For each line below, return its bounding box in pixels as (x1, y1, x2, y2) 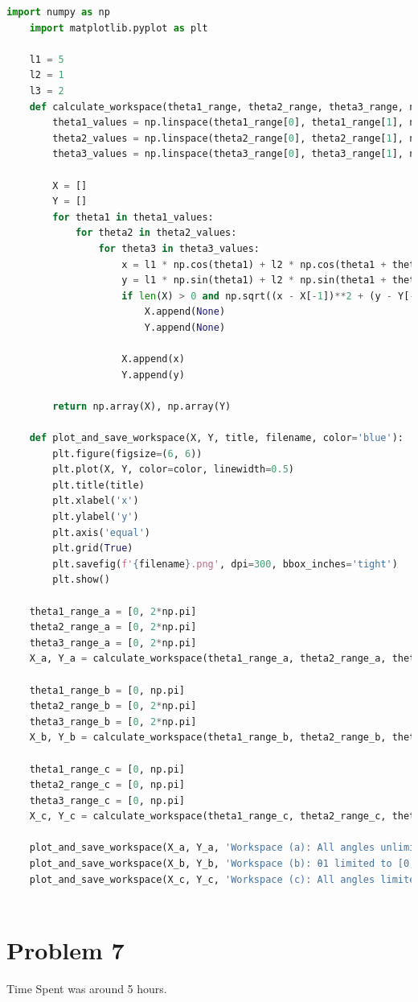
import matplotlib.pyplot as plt (29, 22, 208, 34)
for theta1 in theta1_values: (52, 211, 214, 223)
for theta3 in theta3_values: (98, 242, 260, 254)
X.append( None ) (144, 306, 226, 318)
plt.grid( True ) (52, 542, 133, 555)
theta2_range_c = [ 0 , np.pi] (29, 779, 185, 791)
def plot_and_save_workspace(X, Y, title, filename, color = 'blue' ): (29, 432, 404, 444)
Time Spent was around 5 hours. (6, 979, 167, 996)
